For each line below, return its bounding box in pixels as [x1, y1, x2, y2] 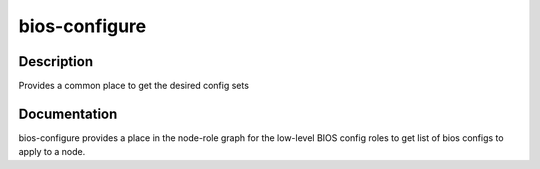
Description [18, 53, 94, 70]
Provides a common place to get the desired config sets [18, 80, 250, 92]
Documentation [18, 105, 118, 122]
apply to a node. [18, 146, 86, 158]
